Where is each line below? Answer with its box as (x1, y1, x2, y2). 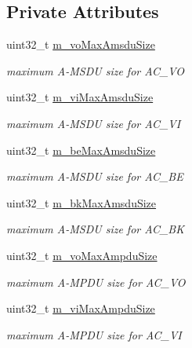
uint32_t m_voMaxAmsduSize (6, 36, 155, 53)
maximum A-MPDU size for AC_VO (6, 273, 186, 290)
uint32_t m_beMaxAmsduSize (6, 141, 156, 158)
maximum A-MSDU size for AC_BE (6, 168, 183, 185)
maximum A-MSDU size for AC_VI (6, 115, 181, 131)
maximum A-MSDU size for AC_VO (6, 62, 184, 79)
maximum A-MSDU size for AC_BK (6, 221, 184, 237)
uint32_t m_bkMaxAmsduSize (6, 194, 157, 211)
